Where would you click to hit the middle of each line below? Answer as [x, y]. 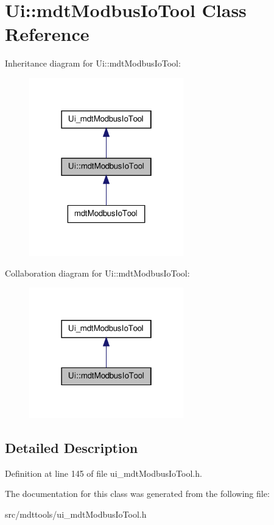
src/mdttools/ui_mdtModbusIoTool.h [76, 514]
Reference [47, 34]
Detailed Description [72, 447]
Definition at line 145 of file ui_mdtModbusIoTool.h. [104, 473]
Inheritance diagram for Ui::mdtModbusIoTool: [93, 63]
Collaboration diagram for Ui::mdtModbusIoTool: [97, 273]
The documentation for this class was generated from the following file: [137, 494]
